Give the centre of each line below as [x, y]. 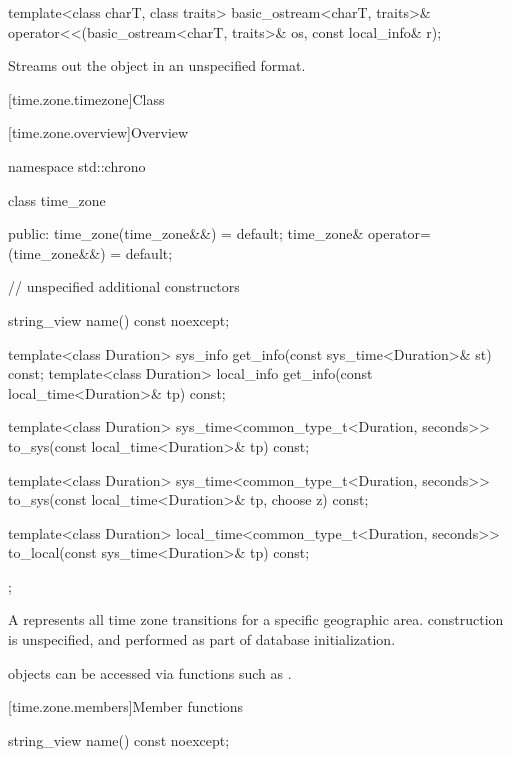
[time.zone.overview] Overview [98, 132]
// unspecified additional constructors [124, 286]
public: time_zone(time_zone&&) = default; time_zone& [186, 233]
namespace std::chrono [77, 165]
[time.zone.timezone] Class [86, 98]
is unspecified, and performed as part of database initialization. [202, 639]
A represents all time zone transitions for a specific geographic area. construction [256, 619]
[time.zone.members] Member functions [126, 706]
